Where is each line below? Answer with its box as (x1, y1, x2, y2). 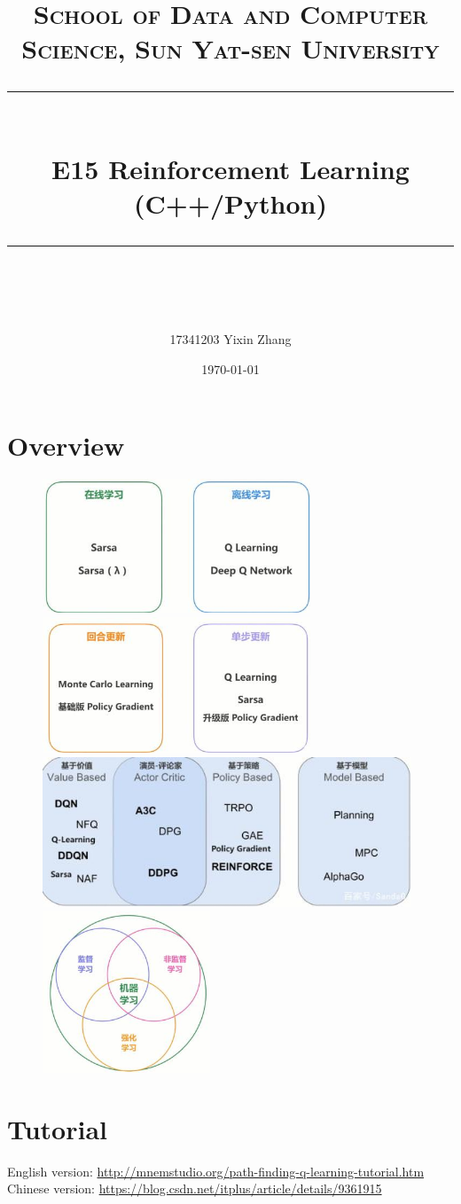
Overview (7, 426, 125, 463)
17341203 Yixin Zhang (169, 330, 292, 348)
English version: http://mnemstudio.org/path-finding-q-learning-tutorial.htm (7, 1161, 425, 1180)
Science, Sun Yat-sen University (21, 30, 440, 66)
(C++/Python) (134, 184, 327, 221)
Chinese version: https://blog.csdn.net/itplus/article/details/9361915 (7, 1179, 382, 1198)
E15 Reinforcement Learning (51, 150, 410, 186)
